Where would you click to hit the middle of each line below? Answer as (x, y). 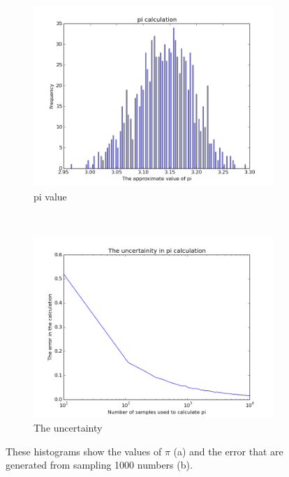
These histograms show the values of (84, 451)
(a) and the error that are (228, 451)
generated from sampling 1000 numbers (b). (99, 465)
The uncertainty (68, 427)
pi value (50, 196)
